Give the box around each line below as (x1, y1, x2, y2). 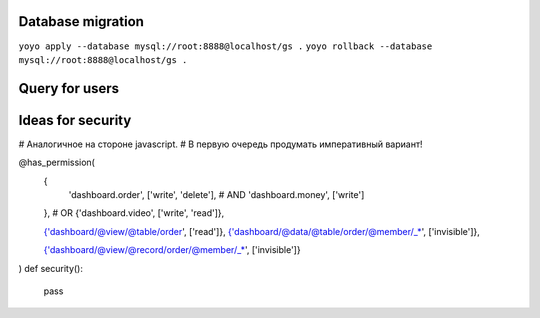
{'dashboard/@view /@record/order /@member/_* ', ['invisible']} (43, 244, 301, 256)
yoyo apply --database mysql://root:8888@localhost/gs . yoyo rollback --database (18, 40, 433, 52)
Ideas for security (18, 111, 132, 129)
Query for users (18, 80, 120, 97)
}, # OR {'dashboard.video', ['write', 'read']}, (43, 207, 225, 219)
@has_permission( (18, 156, 95, 169)
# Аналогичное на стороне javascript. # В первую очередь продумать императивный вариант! (18, 138, 423, 150)
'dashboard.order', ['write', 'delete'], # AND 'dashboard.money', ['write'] (68, 189, 365, 200)
